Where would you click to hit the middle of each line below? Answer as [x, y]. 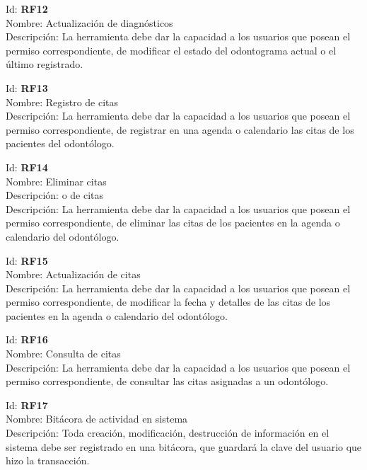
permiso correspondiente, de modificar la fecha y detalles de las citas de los [168, 302]
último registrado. [45, 64]
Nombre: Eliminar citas [56, 181]
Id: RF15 [27, 260]
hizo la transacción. [48, 460]
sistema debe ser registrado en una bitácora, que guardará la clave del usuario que [184, 446]
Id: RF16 [27, 339]
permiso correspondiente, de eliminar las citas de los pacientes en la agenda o [173, 223]
